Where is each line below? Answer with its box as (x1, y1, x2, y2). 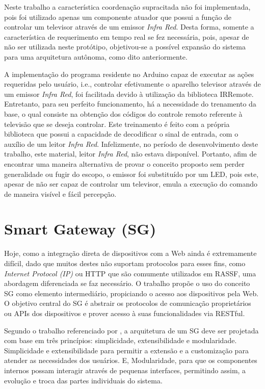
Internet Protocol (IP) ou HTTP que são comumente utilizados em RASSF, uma (4, 268, 256, 278)
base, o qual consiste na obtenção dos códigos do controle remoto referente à (4, 108, 243, 119)
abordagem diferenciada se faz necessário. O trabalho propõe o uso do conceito (4, 278, 250, 289)
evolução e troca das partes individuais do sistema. (4, 375, 163, 385)
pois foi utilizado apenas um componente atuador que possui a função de (4, 11, 232, 22)
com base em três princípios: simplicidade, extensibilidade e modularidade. (4, 335, 237, 346)
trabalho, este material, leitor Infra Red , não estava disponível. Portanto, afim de (4, 148, 257, 159)
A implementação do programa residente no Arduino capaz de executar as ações (4, 68, 254, 79)
